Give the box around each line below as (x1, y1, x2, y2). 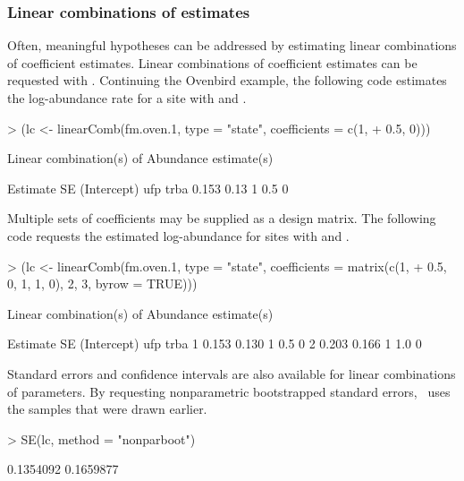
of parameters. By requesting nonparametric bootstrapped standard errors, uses (7, 382, 451, 400)
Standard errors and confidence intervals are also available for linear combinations (7, 364, 456, 382)
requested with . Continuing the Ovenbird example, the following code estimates (7, 71, 447, 90)
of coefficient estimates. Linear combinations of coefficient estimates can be (7, 53, 418, 72)
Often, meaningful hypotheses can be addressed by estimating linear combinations (7, 36, 457, 55)
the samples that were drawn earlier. (7, 399, 207, 418)
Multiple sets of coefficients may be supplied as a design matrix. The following (7, 209, 436, 228)
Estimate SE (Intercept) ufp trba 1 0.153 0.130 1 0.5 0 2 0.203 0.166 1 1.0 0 (7, 334, 422, 353)
